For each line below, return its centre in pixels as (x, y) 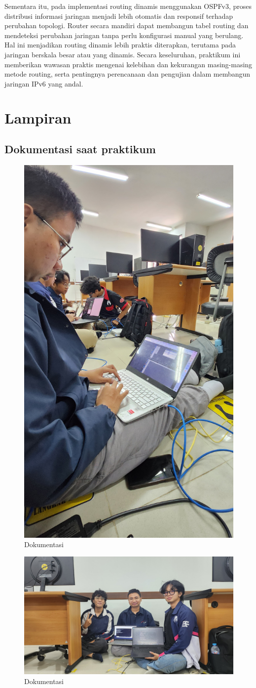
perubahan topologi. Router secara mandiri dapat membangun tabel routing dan (127, 25)
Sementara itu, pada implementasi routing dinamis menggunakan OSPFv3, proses (128, 6)
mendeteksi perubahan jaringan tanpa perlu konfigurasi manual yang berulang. (124, 35)
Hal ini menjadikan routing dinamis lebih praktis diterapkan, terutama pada (120, 45)
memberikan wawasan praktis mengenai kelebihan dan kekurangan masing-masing (128, 64)
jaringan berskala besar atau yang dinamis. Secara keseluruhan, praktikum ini (123, 54)
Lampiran (38, 117)
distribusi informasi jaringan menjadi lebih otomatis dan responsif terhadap (119, 16)
